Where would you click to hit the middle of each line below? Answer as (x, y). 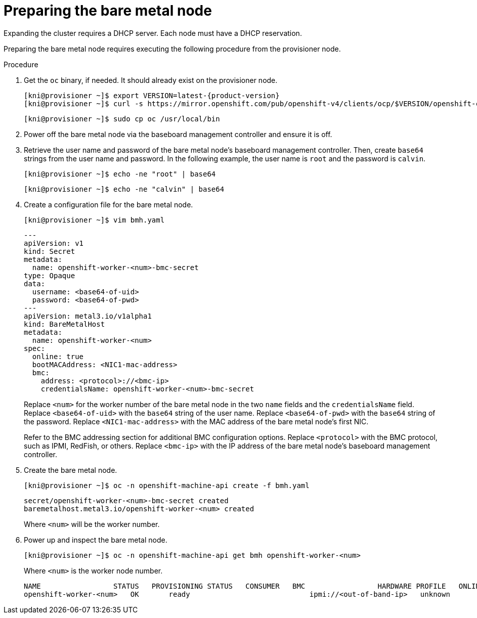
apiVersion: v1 (54, 243)
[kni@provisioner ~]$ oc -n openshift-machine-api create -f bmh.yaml (167, 485)
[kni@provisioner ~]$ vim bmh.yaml (94, 220)
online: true (58, 356)
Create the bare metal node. (71, 470)
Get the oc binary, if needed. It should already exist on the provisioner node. (151, 80)
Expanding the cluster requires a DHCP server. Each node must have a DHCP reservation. (153, 33)
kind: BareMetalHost (64, 324)
